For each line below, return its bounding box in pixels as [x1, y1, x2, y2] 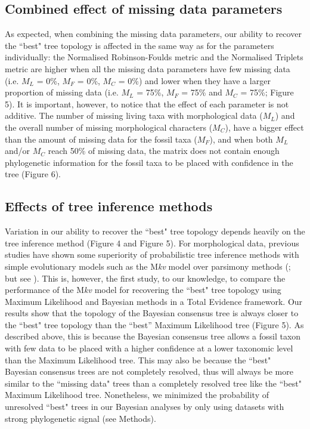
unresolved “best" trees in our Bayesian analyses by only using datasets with [5, 400, 284, 413]
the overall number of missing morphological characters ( [5, 121, 213, 133]
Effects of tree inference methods [5, 197, 213, 215]
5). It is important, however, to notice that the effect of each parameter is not [5, 97, 289, 110]
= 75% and [181, 86, 222, 98]
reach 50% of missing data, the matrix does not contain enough [48, 144, 280, 157]
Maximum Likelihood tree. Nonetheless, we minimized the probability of [5, 388, 269, 401]
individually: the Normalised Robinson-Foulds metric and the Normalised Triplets [5, 51, 303, 63]
